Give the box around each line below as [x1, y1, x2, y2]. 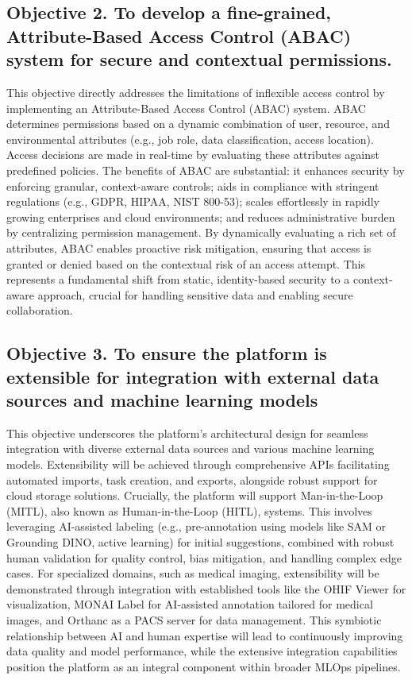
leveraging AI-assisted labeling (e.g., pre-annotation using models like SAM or [6, 518, 387, 535]
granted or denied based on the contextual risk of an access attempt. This [6, 255, 365, 272]
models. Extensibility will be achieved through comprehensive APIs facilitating [6, 456, 390, 473]
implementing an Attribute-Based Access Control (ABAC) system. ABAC [6, 99, 366, 116]
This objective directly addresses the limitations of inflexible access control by [6, 83, 385, 100]
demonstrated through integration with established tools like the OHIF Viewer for [6, 580, 406, 597]
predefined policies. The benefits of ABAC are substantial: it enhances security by [6, 161, 405, 178]
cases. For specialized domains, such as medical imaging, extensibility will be [6, 565, 379, 581]
